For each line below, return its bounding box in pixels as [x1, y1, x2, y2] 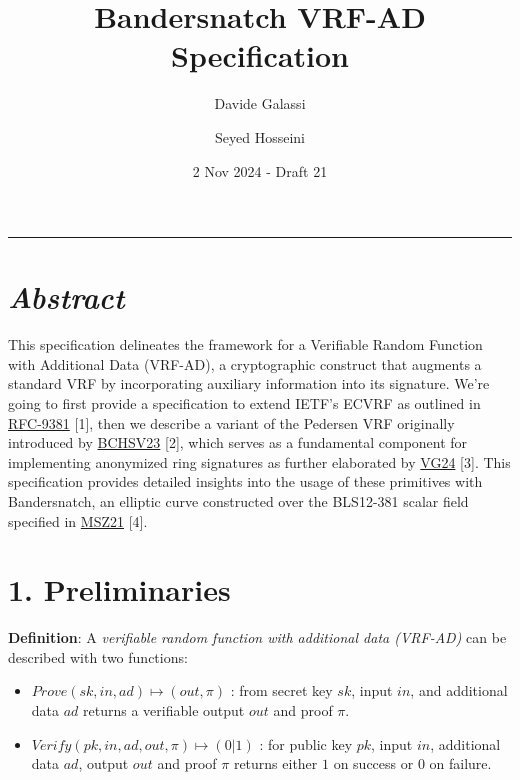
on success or [333, 753, 414, 774]
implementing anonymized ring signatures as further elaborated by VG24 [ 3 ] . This [8, 451, 511, 472]
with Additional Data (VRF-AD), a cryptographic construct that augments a [8, 353, 482, 374]
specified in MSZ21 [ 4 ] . [8, 510, 148, 531]
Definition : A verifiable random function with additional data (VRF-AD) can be [8, 627, 507, 648]
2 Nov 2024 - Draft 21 [192, 160, 328, 181]
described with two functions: [8, 646, 188, 667]
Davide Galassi [214, 93, 306, 114]
